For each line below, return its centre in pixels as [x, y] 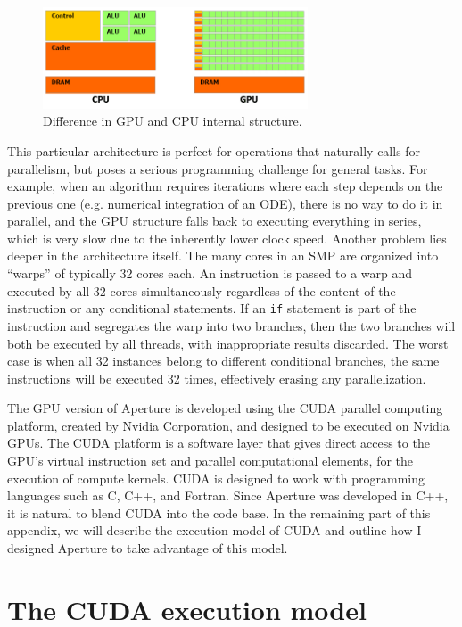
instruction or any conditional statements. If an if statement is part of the [212, 308]
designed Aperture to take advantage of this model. [148, 548]
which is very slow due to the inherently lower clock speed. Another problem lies [227, 238]
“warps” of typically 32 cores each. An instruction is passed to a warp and [210, 273]
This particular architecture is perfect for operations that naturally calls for [214, 150]
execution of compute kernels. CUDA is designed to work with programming [216, 478]
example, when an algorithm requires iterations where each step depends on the [225, 186]
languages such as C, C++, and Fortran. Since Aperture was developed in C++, [228, 495]
